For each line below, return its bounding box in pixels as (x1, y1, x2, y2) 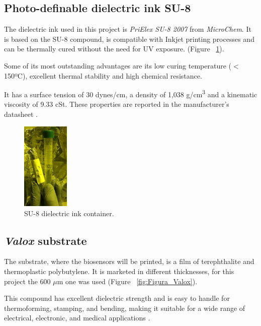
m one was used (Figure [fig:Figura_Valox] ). (57, 276, 198, 286)
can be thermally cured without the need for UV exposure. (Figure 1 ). (4, 43, 224, 54)
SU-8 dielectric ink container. (24, 208, 114, 218)
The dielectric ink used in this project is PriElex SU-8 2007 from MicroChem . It (4, 24, 251, 34)
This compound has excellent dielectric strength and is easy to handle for (4, 293, 230, 303)
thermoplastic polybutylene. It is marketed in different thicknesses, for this (4, 266, 234, 277)
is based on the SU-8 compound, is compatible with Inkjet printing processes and (4, 33, 254, 44)
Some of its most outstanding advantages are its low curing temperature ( (4, 60, 232, 71)
